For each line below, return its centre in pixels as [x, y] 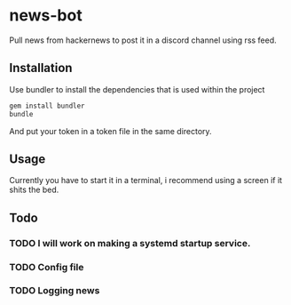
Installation [41, 68]
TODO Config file [47, 267]
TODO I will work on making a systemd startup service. [130, 243]
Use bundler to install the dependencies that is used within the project [137, 89]
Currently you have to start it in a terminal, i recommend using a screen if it [145, 181]
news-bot [46, 16]
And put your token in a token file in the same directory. [110, 131]
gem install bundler [47, 106]
